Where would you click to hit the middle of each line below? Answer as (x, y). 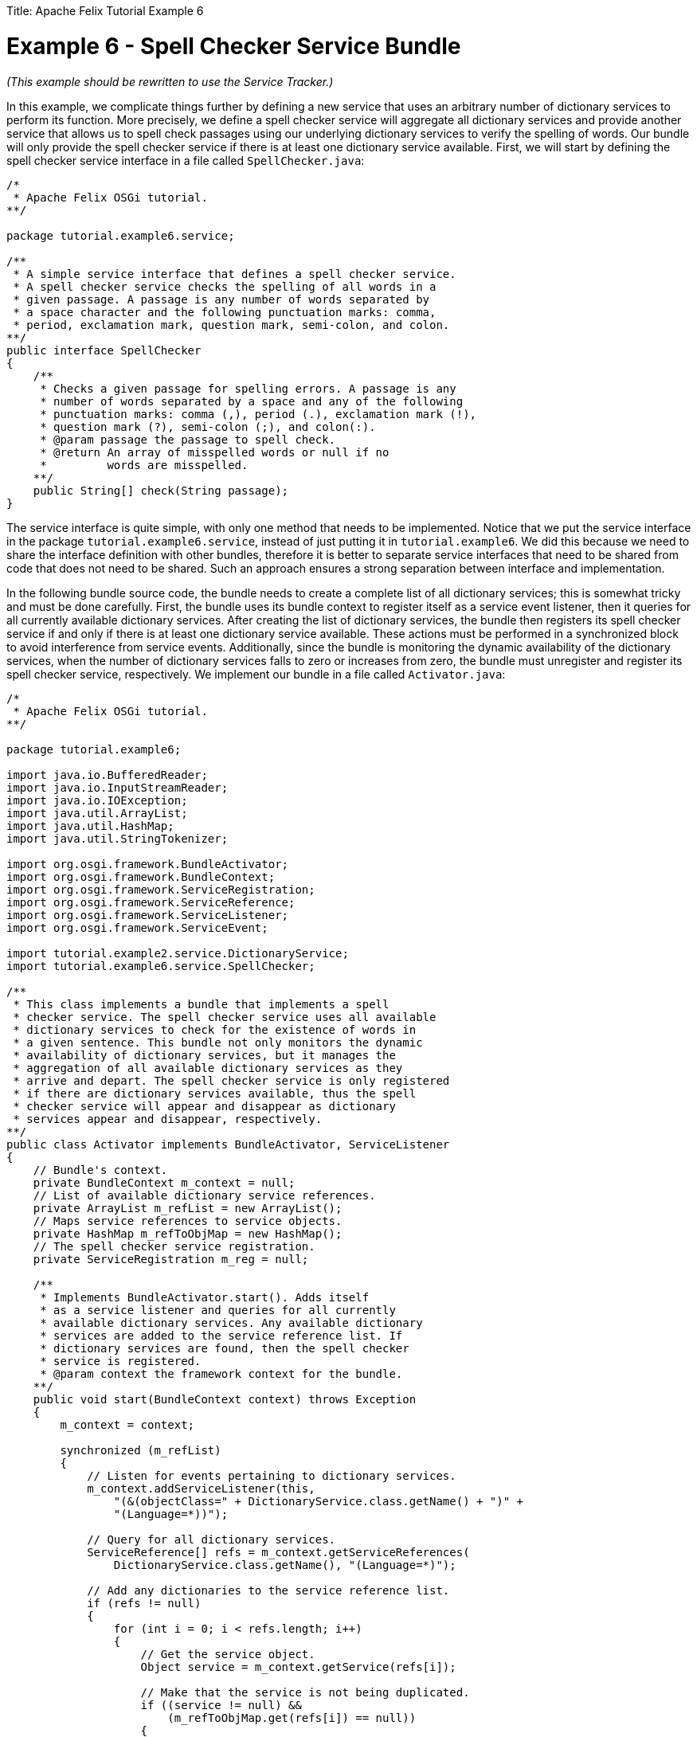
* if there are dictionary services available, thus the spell (215, 1093)
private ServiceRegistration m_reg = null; (171, 1259)
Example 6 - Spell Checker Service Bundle (234, 46)
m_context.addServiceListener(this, (201, 1488)
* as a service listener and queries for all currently (218, 1310)
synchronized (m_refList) (141, 1450)
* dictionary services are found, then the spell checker (225, 1348)
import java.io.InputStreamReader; (117, 787)
